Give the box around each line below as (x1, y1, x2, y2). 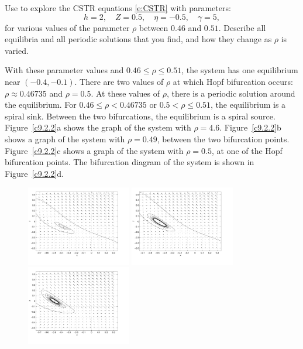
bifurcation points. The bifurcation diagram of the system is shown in (5, 156, 254, 168)
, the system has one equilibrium (181, 64, 298, 76)
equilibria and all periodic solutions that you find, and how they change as (5, 33, 272, 45)
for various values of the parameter (5, 21, 130, 33)
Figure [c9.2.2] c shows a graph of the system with (5, 144, 184, 156)
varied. (5, 44, 29, 56)
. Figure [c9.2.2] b (219, 121, 281, 134)
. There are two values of (74, 75, 164, 87)
